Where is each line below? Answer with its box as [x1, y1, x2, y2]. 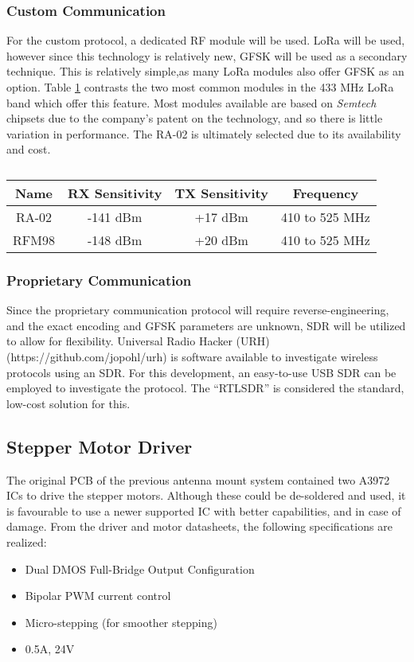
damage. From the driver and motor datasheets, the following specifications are [6, 518, 393, 535]
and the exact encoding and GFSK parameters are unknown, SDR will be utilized [6, 317, 406, 333]
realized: [6, 533, 47, 550]
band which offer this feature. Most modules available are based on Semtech [6, 94, 377, 111]
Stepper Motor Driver [6, 434, 193, 458]
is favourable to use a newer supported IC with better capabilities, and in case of [6, 502, 401, 519]
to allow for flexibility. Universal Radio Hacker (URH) [6, 333, 270, 349]
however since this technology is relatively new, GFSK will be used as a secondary [6, 47, 408, 64]
